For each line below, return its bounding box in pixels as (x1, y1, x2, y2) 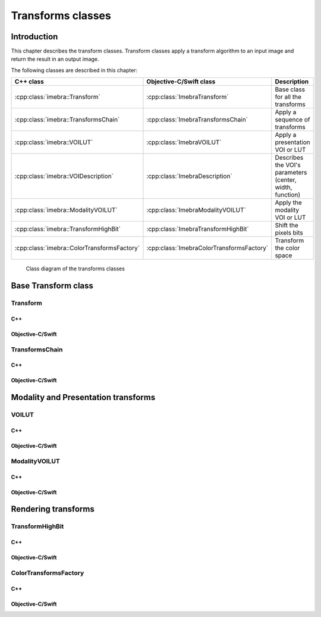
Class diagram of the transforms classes (26, 265, 125, 272)
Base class (275, 85, 306, 94)
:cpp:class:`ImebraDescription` (146, 172, 233, 180)
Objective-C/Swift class (146, 77, 216, 86)
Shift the (275, 221, 298, 229)
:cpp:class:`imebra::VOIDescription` (14, 172, 114, 180)
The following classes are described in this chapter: (11, 66, 138, 74)
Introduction (11, 32, 58, 42)
